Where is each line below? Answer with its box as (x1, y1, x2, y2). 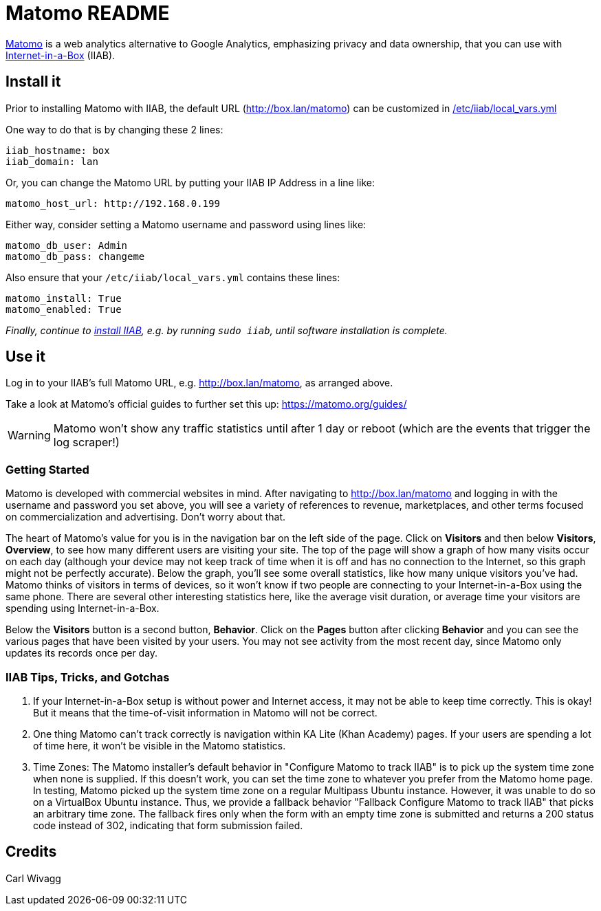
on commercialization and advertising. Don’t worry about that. (6, 511, 286, 523)
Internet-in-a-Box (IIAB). (6, 49, 116, 61)
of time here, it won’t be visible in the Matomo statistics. (33, 739, 286, 751)
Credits (6, 843, 57, 861)
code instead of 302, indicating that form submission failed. (33, 819, 303, 831)
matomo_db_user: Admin (6, 239, 128, 251)
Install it (6, 73, 61, 91)
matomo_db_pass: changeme (6, 250, 145, 262)
